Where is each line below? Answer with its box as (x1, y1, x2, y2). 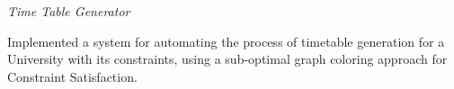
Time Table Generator (7, 2, 130, 20)
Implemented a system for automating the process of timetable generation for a (7, 31, 445, 50)
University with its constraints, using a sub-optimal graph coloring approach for (7, 49, 448, 68)
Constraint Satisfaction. (7, 67, 138, 85)
